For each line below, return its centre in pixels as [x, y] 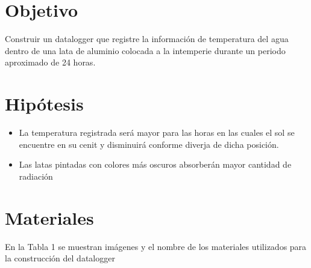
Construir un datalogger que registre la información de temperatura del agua [147, 39]
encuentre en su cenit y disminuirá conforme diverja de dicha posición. [149, 144]
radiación [36, 176]
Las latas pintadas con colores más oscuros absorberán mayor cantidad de [155, 164]
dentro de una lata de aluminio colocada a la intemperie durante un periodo [145, 50]
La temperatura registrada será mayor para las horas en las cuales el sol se [157, 132]
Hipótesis [44, 104]
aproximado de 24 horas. [50, 62]
